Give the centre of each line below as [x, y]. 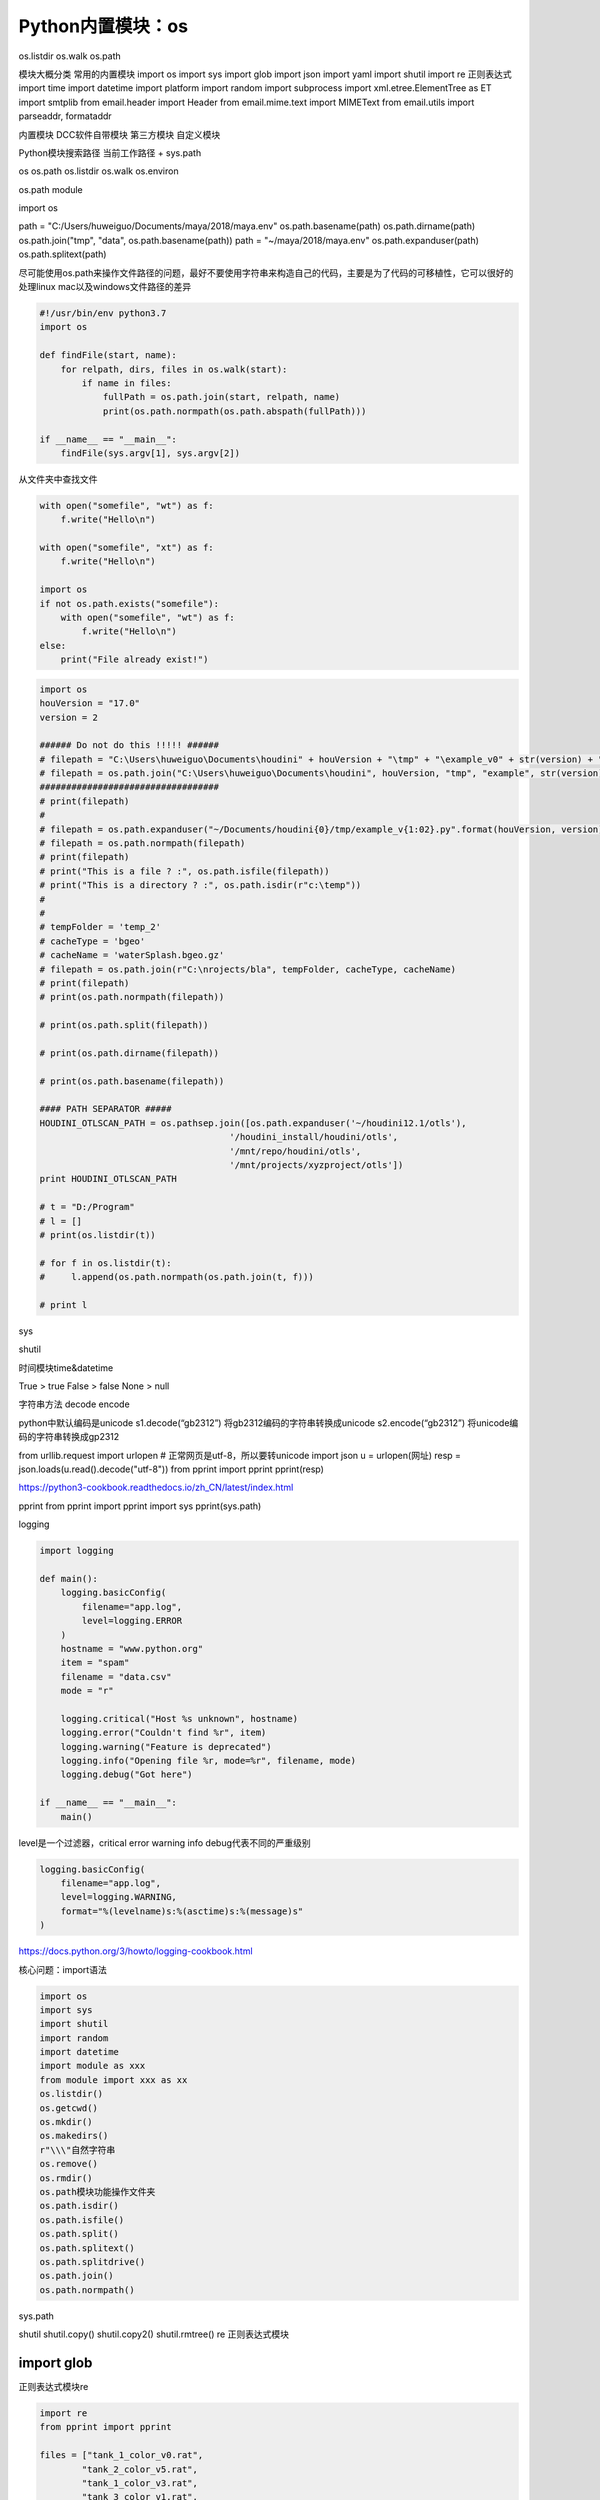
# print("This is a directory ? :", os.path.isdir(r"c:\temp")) [200, 885]
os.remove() [69, 2164]
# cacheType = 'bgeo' [92, 941]
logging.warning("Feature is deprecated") [166, 1746]
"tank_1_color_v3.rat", [140, 2483]
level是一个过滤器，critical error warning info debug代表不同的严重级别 [165, 1842]
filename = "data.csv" [116, 1676]
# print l [63, 1304]
